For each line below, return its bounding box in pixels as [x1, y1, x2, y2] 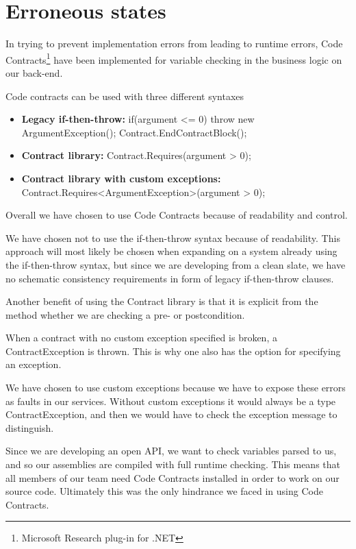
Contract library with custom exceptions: [21, 171, 221, 185]
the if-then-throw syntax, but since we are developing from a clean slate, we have [5, 257, 346, 271]
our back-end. [5, 65, 63, 80]
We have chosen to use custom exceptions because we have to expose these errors [5, 380, 346, 395]
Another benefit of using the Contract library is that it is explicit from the [5, 294, 318, 308]
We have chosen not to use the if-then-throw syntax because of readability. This [5, 230, 340, 245]
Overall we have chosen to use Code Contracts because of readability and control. [5, 208, 348, 222]
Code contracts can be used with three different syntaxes [5, 88, 244, 103]
